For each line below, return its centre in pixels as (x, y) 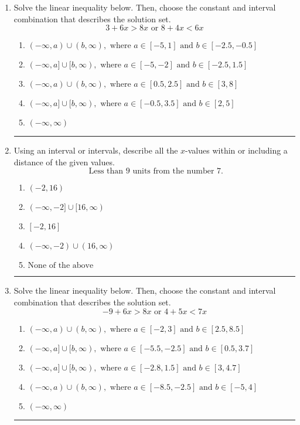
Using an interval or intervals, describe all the (96, 150)
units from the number (173, 171)
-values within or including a (236, 150)
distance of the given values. (64, 161)
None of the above (61, 266)
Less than (106, 171)
